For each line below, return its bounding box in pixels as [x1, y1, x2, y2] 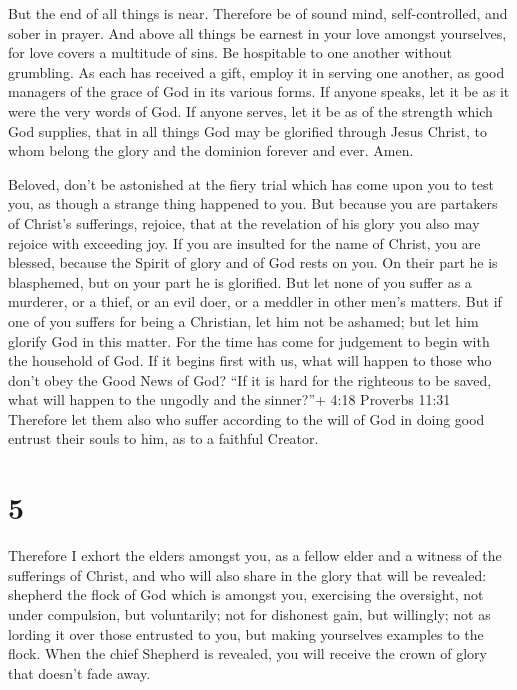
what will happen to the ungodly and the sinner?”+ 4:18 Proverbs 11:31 [8, 389, 451, 410]
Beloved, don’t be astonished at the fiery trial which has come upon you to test [8, 173, 494, 194]
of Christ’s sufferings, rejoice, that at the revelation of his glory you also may [8, 212, 480, 233]
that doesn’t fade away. [8, 662, 151, 683]
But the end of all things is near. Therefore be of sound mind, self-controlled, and [8, 3, 508, 23]
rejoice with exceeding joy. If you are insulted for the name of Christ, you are [8, 232, 481, 253]
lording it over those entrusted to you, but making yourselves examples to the [8, 623, 484, 644]
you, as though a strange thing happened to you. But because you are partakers [8, 193, 498, 214]
